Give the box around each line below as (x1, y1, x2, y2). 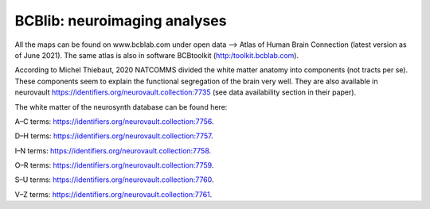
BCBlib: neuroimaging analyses (14, 12, 227, 29)
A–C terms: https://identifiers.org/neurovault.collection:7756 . (14, 116, 214, 126)
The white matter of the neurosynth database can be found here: (14, 102, 228, 111)
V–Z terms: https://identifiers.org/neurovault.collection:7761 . (14, 189, 213, 199)
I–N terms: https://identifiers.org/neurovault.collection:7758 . (14, 145, 212, 155)
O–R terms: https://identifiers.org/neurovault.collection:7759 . (14, 161, 214, 170)
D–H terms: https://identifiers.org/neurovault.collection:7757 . (14, 131, 214, 141)
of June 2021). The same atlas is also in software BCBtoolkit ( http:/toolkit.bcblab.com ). (14, 50, 299, 60)
